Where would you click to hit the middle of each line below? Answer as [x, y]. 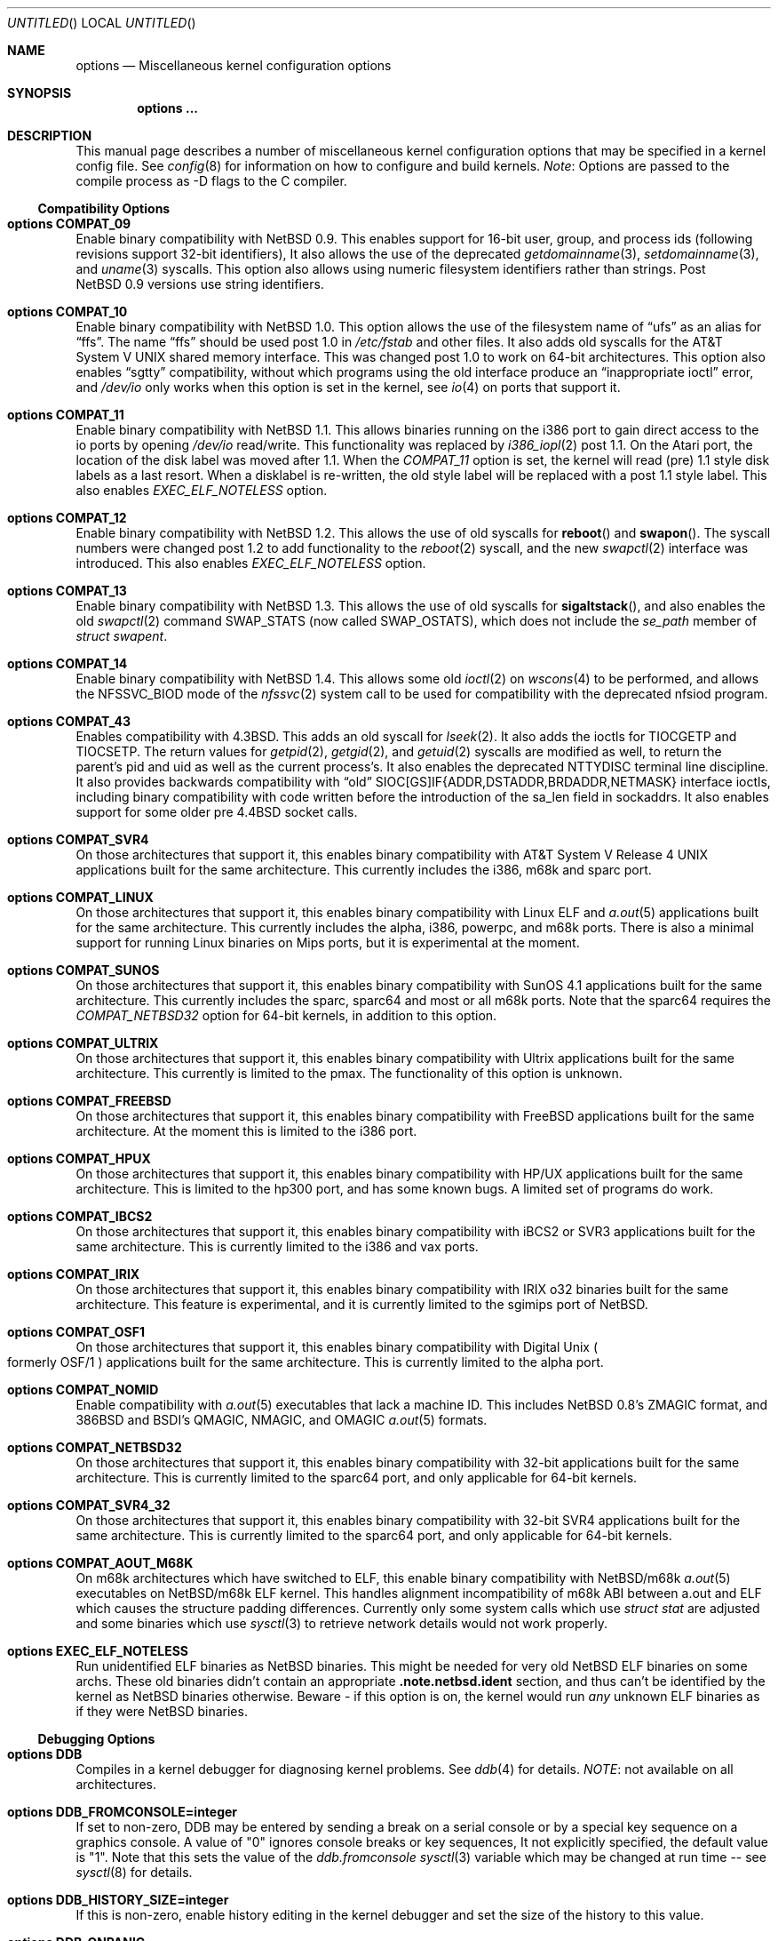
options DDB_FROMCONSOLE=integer [123, 1812]
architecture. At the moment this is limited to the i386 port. [246, 1131]
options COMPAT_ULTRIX [83, 1043]
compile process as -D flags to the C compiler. [211, 181]
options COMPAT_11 [66, 415]
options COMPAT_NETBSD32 [95, 1447]
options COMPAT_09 [69, 224]
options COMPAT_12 [67, 518]
